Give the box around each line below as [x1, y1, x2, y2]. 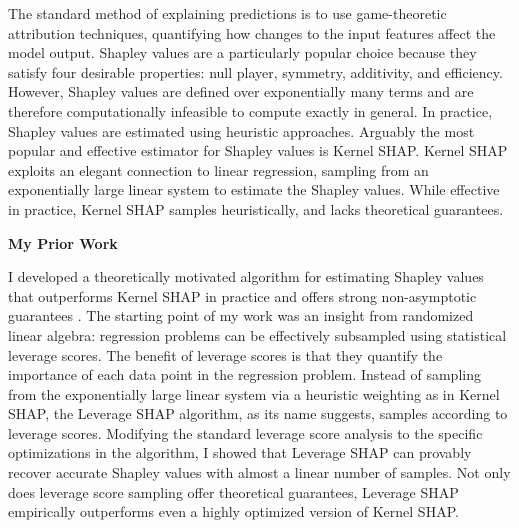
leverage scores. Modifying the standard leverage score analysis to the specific [8, 422, 483, 443]
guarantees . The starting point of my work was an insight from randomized [8, 305, 474, 326]
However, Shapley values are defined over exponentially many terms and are [8, 81, 474, 102]
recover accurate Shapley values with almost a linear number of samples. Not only [8, 462, 511, 483]
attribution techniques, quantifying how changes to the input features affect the [8, 22, 496, 43]
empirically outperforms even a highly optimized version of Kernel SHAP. [8, 501, 459, 522]
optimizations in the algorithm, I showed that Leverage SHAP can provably [8, 442, 472, 463]
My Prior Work [8, 232, 118, 253]
